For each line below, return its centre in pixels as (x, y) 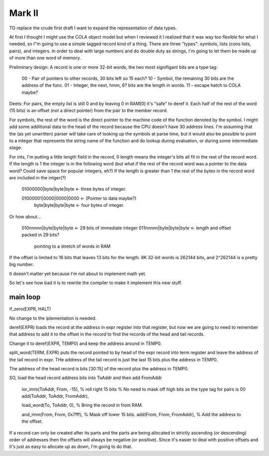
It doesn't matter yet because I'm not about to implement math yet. (78, 274)
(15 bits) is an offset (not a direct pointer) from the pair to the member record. (88, 111)
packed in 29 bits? (41, 235)
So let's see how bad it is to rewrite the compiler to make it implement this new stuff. (96, 283)
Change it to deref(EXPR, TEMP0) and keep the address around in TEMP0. (85, 343)
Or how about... (25, 216)
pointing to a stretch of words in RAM (72, 246)
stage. (16, 148)
